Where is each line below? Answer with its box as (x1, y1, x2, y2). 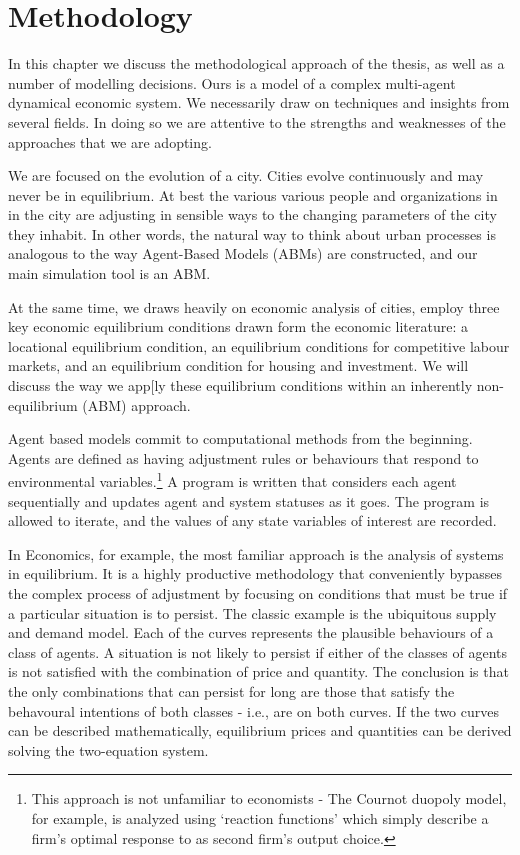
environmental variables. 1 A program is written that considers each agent (8, 468, 457, 492)
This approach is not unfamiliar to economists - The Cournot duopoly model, (31, 788, 507, 809)
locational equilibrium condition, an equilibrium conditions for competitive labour (8, 335, 510, 356)
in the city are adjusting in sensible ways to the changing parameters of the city (8, 204, 497, 225)
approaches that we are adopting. (8, 131, 212, 152)
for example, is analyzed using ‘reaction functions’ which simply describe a (31, 807, 489, 828)
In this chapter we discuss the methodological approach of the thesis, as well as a (8, 53, 505, 74)
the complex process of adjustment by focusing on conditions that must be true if (8, 583, 508, 604)
